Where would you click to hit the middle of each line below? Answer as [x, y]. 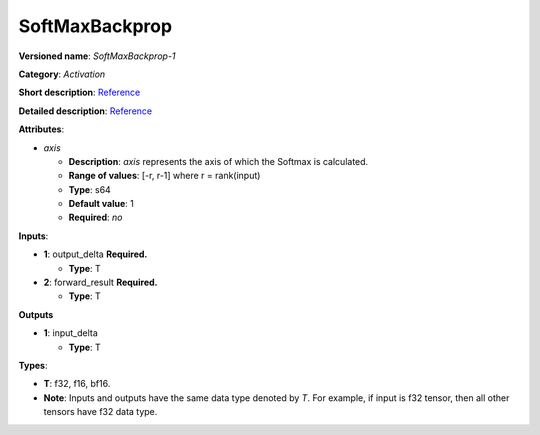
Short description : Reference [79, 92]
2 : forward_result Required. [101, 282]
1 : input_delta [71, 333]
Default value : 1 [101, 204]
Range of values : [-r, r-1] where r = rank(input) [164, 176]
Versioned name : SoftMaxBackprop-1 [97, 56]
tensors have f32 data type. [100, 412]
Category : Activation [62, 74]
